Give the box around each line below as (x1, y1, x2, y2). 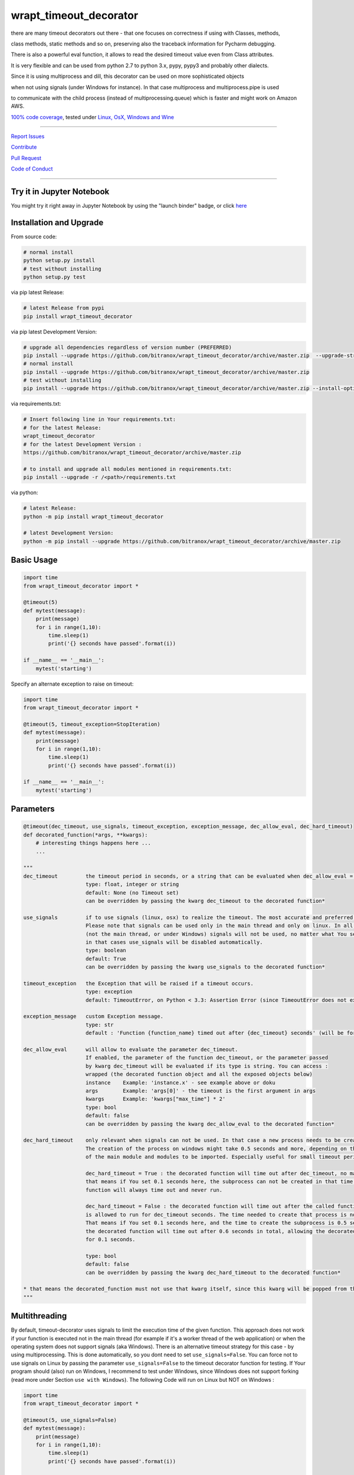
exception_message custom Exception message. (23, 1013, 163, 1020)
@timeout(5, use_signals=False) (23, 1417, 117, 1423)
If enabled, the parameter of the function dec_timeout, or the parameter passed (86, 1054, 329, 1061)
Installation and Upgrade (11, 217, 104, 227)
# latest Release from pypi (23, 304, 104, 312)
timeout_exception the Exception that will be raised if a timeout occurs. (23, 980, 254, 986)
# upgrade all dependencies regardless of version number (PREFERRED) (23, 344, 232, 350)
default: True (86, 955, 126, 962)
